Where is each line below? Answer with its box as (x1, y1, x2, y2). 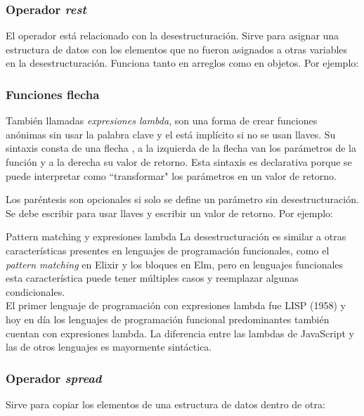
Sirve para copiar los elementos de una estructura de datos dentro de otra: (6, 396, 325, 411)
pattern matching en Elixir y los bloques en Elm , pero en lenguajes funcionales (6, 256, 344, 271)
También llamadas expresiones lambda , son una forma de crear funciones (6, 113, 318, 128)
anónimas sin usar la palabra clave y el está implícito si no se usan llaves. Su (6, 126, 336, 141)
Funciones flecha (6, 85, 100, 103)
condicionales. (6, 284, 65, 299)
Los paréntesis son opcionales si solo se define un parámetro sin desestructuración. (6, 192, 359, 207)
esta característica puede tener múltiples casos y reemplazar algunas (6, 271, 299, 285)
